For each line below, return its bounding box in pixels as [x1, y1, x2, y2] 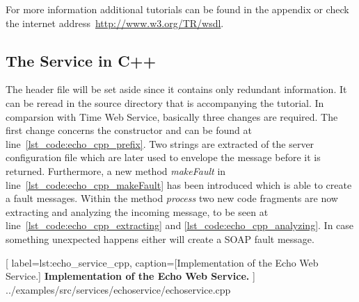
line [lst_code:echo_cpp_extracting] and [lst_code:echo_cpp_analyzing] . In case [6, 218, 354, 233]
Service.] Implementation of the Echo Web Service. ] [6, 269, 255, 283]
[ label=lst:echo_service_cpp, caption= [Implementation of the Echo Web [6, 255, 319, 269]
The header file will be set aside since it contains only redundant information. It [6, 82, 347, 97]
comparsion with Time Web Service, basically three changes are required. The [6, 109, 338, 124]
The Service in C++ [6, 49, 157, 71]
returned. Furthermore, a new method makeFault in [6, 163, 226, 178]
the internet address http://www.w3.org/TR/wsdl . [6, 15, 224, 30]
